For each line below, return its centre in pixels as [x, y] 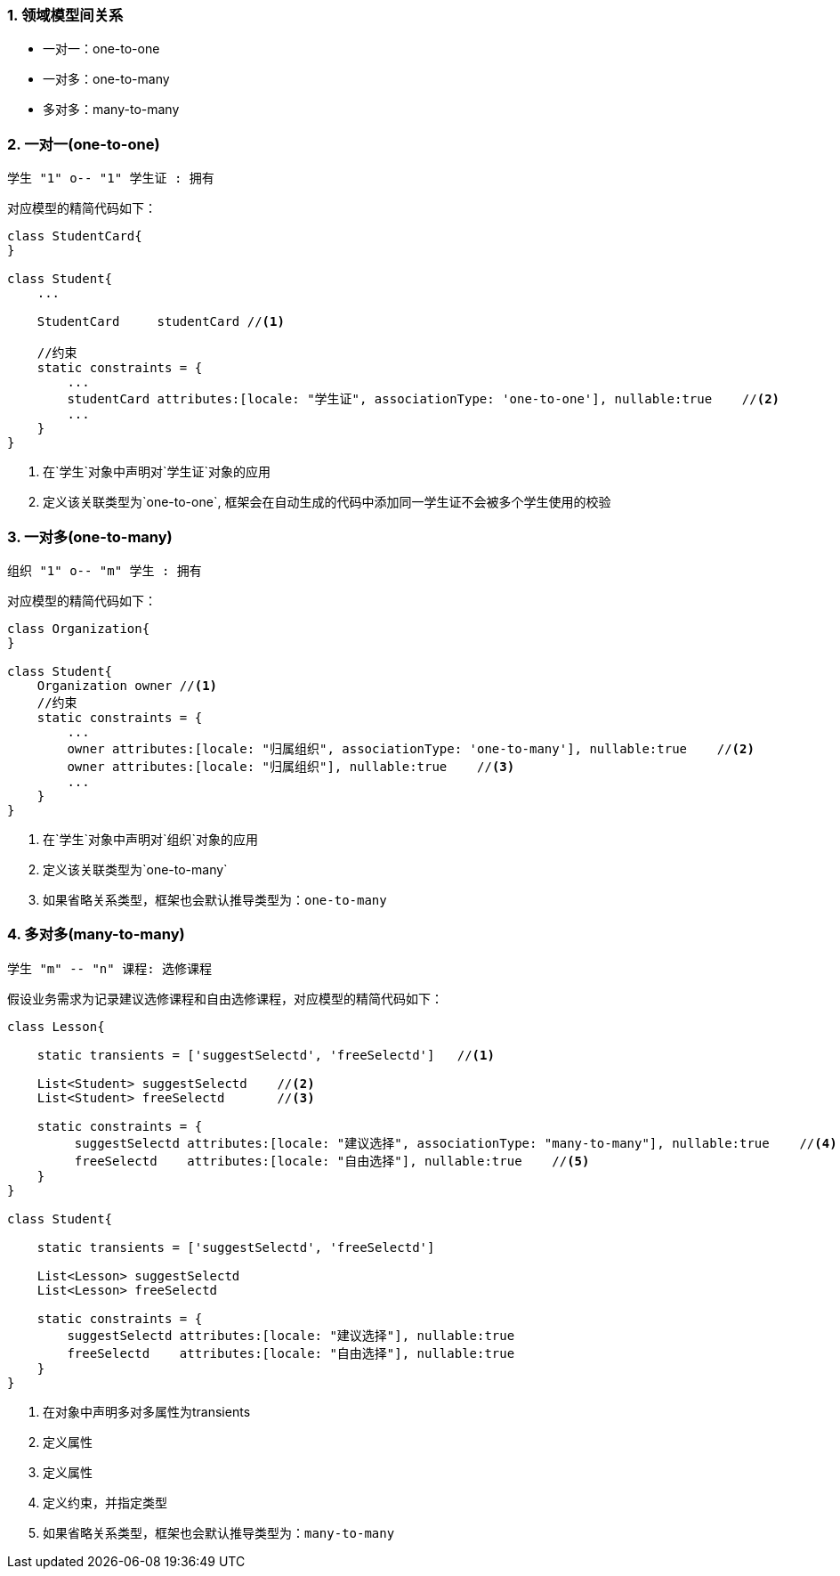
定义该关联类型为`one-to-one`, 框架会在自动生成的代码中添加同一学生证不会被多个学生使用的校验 [327, 502]
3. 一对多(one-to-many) [90, 536]
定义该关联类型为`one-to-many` [135, 869]
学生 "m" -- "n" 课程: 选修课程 [110, 968]
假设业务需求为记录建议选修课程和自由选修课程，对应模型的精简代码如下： [225, 998]
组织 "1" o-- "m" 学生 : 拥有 [105, 570]
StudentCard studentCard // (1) [161, 322]
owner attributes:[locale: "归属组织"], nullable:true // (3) [291, 766]
